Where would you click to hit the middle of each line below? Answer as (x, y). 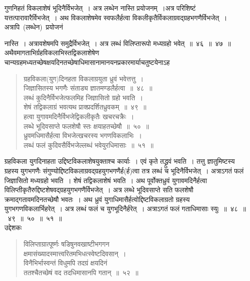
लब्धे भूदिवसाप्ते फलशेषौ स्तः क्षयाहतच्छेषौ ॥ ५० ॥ (86, 126)
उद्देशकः (13, 227)
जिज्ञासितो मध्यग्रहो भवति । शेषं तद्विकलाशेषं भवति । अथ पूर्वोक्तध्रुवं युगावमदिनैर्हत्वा (106, 180)
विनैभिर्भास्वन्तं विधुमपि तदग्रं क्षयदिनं (65, 263)
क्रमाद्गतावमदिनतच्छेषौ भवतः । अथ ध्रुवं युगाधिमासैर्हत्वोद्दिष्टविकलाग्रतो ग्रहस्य (97, 199)
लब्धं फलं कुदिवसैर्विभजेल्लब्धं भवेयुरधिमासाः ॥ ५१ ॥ (88, 145)
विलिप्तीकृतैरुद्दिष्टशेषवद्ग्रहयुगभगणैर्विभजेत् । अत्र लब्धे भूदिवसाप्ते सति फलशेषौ (99, 190)
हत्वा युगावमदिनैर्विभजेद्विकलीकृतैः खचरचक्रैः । (79, 116)
